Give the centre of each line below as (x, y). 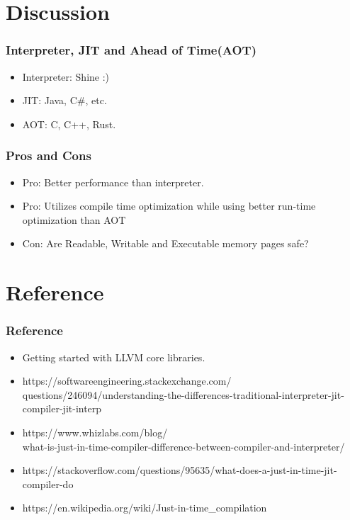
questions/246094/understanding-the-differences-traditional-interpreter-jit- (183, 394)
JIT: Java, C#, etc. (64, 100)
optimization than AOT (74, 219)
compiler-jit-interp (62, 408)
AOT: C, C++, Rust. (69, 124)
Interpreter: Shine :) (66, 76)
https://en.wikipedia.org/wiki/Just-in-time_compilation (145, 508)
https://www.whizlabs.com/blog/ (95, 432)
